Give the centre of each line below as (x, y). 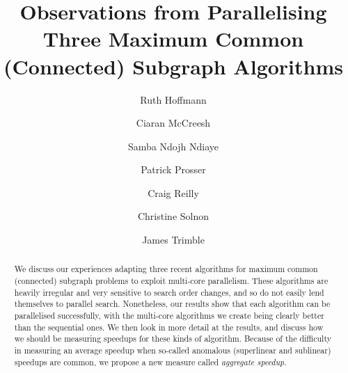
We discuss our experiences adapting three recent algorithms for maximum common (166, 269)
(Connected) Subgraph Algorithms (173, 66)
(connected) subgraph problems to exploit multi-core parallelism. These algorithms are (171, 281)
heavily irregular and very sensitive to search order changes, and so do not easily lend (169, 292)
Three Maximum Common (173, 39)
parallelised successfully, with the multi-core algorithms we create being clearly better (169, 316)
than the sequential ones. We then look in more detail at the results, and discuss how (169, 327)
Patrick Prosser (173, 169)
